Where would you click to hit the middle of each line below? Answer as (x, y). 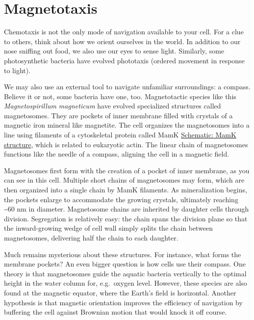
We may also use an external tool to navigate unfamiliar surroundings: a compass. (127, 87)
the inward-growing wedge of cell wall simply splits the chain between (109, 228)
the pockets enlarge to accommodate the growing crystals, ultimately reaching (121, 199)
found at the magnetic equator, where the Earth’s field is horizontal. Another (120, 292)
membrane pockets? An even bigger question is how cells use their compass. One (125, 264)
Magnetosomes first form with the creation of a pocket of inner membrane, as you (127, 170)
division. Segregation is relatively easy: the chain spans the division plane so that (126, 218)
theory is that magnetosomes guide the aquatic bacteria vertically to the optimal (125, 273)
